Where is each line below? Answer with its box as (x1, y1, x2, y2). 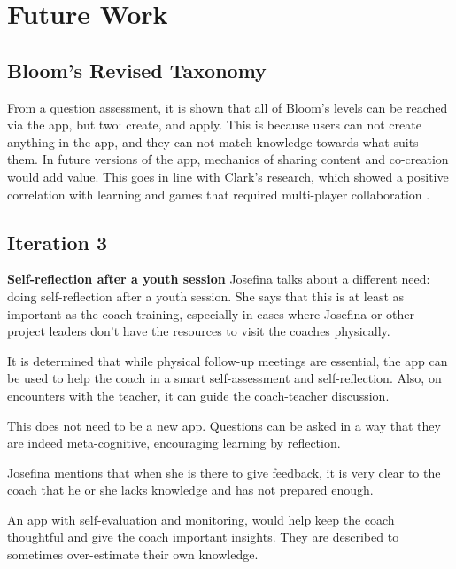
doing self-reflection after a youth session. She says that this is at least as (7, 286, 405, 305)
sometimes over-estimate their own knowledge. (7, 545, 259, 564)
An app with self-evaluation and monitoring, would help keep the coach (7, 510, 395, 528)
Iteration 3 (7, 228, 108, 255)
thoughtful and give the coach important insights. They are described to (7, 527, 399, 546)
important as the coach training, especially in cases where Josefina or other (7, 304, 415, 323)
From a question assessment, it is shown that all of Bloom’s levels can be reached (7, 97, 448, 116)
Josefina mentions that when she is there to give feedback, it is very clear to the (7, 463, 441, 481)
